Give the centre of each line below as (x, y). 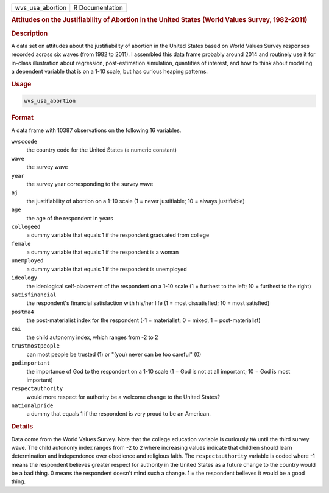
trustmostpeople (36, 346)
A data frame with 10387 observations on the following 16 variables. (96, 130)
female (21, 244)
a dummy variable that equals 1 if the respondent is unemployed (107, 269)
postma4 (23, 312)
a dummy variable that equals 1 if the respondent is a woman (103, 252)
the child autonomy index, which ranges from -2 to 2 (92, 337)
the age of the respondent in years (70, 218)
